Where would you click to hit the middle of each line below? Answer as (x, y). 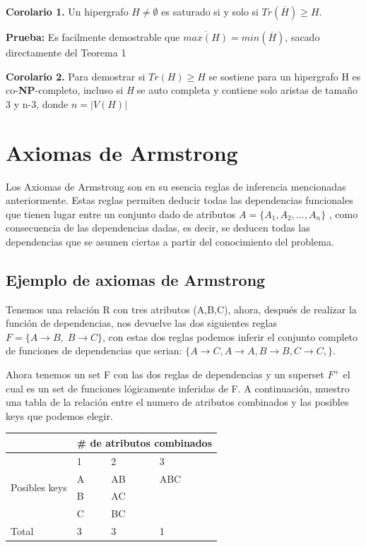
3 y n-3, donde (37, 103)
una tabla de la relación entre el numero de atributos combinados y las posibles (177, 402)
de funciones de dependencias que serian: (94, 350)
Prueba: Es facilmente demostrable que (93, 37)
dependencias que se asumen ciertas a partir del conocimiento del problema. (170, 241)
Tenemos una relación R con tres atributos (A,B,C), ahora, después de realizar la (181, 309)
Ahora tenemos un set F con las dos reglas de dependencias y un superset (165, 374)
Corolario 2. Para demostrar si (76, 76)
